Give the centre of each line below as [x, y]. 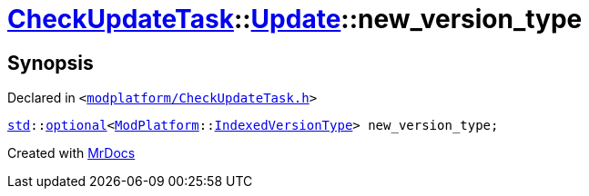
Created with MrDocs [71, 153]
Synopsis [51, 63]
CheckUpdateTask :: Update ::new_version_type [295, 19]
